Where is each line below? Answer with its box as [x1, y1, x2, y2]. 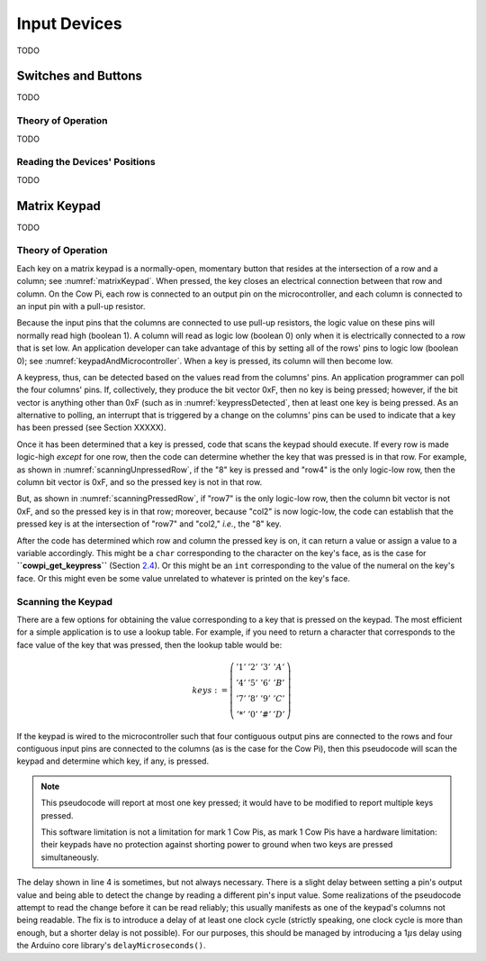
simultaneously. [40, 852, 99, 863]
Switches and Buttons [16, 69, 143, 84]
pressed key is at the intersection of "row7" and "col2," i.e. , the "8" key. [16, 518, 283, 529]
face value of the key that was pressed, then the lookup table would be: [16, 639, 283, 650]
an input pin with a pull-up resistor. [16, 300, 146, 311]
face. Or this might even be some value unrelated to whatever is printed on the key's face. [16, 572, 351, 583]
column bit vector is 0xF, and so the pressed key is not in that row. [16, 477, 263, 488]
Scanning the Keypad [16, 595, 112, 608]
